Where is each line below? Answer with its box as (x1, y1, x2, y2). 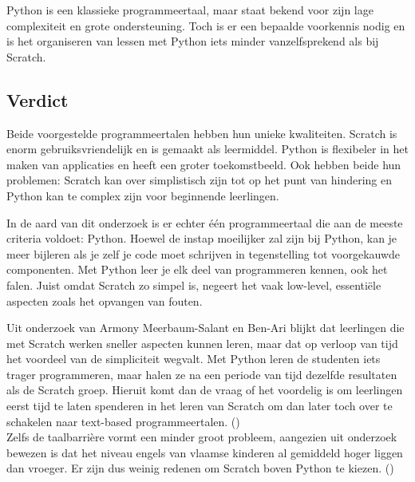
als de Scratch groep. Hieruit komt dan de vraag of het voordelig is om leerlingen (6, 381, 403, 398)
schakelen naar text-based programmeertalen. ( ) (6, 413, 240, 429)
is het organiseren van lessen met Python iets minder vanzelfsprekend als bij (6, 33, 379, 49)
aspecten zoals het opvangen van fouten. (6, 292, 203, 309)
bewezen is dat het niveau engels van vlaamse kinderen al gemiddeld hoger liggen (6, 444, 403, 460)
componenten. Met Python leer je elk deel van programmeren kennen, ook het (6, 261, 388, 278)
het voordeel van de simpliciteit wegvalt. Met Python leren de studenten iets (6, 350, 381, 367)
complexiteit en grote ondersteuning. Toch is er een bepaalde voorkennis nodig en (6, 17, 405, 34)
